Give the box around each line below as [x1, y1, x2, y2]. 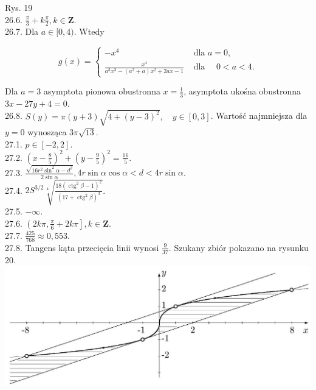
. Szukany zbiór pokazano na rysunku [168, 241, 309, 253]
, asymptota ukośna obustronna [184, 85, 301, 97]
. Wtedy [74, 25, 105, 38]
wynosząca [27, 126, 67, 138]
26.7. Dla [5, 25, 39, 38]
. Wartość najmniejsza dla [210, 109, 307, 122]
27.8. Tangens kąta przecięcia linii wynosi [5, 241, 159, 253]
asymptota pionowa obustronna [43, 85, 160, 97]
